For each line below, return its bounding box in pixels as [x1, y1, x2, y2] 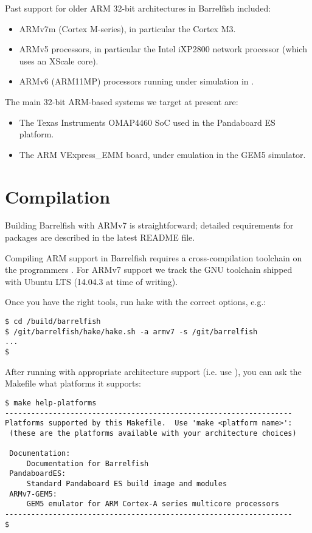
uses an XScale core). [19, 54, 99, 67]
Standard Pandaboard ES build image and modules [26, 480, 227, 489]
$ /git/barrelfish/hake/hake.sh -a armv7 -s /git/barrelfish [5, 327, 258, 336]
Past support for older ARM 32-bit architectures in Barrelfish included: [5, 2, 271, 14]
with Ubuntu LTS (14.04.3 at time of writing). [5, 275, 178, 287]
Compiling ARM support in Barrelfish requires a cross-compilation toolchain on [5, 251, 302, 264]
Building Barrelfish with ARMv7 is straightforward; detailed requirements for [5, 219, 294, 232]
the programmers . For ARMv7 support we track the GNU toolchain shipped [5, 263, 293, 276]
